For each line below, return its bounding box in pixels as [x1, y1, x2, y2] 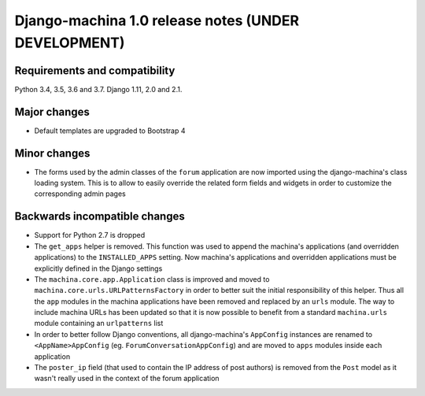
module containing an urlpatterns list [34, 319, 164, 328]
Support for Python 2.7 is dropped [34, 231, 146, 240]
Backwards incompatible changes [14, 209, 185, 224]
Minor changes [14, 146, 91, 160]
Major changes [14, 105, 91, 118]
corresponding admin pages [34, 189, 126, 198]
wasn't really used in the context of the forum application [34, 374, 220, 383]
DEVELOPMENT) [14, 34, 125, 51]
